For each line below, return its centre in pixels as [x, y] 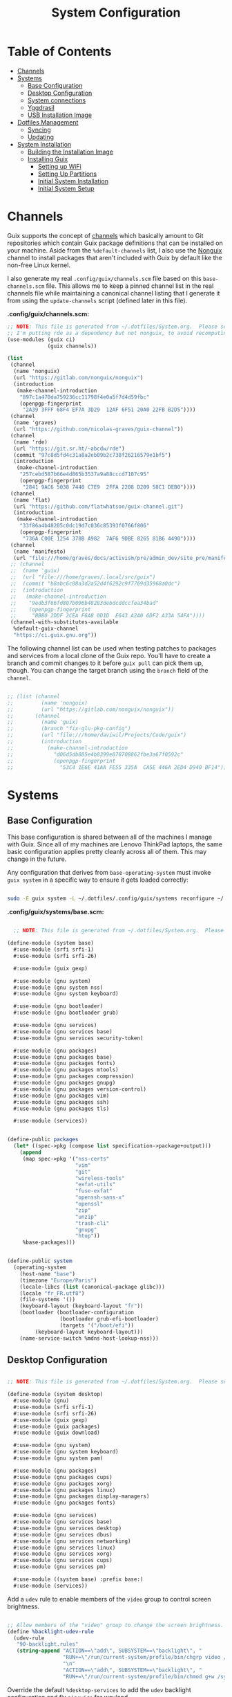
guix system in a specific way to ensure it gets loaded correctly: [98, 880]
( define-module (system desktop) [55, 1395]
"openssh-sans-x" [100, 1198]
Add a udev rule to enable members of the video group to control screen [109, 1599]
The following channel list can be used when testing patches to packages [112, 648]
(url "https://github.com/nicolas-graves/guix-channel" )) [99, 429]
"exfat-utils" [95, 1185]
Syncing [39, 129]
